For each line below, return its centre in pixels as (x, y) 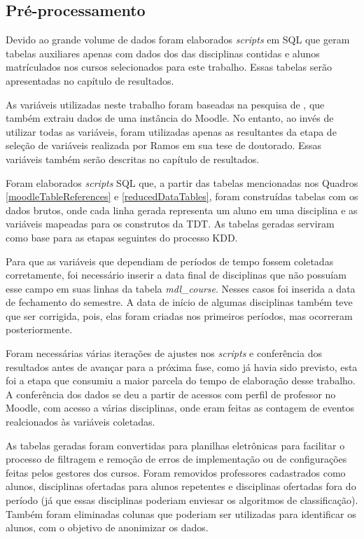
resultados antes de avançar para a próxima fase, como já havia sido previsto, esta (182, 366)
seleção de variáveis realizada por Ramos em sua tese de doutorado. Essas (164, 145)
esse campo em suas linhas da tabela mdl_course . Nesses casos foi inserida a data (181, 288)
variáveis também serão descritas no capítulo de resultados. (133, 159)
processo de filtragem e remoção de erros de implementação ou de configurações (176, 459)
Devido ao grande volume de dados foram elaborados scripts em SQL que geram (178, 40)
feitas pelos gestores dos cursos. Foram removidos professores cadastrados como (176, 472)
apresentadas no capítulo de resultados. (90, 80)
